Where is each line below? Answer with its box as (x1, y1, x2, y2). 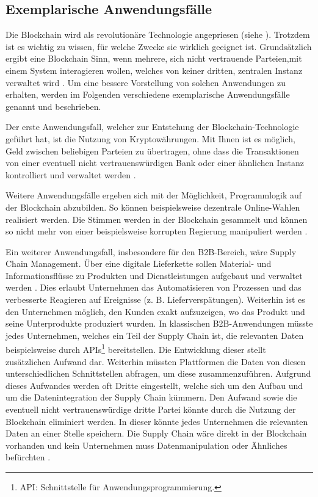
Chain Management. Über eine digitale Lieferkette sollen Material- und (5, 257, 272, 270)
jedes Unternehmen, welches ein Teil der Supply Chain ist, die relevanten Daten (5, 328, 304, 341)
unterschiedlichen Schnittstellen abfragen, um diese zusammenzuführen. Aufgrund (5, 367, 311, 380)
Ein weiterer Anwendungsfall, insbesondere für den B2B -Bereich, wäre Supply (5, 245, 297, 258)
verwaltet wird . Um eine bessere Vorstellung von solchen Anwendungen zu (5, 76, 286, 89)
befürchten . (5, 451, 51, 463)
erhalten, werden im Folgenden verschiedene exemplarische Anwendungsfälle (5, 88, 290, 101)
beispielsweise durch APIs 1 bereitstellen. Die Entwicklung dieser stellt (5, 341, 266, 356)
